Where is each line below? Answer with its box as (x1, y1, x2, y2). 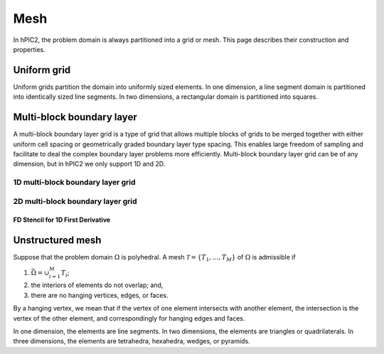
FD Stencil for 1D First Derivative (13, 215, 111, 224)
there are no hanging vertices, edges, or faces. (31, 291, 169, 299)
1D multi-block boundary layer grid (13, 178, 136, 188)
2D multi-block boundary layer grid (13, 196, 138, 206)
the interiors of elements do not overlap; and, (31, 281, 164, 289)
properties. (13, 45, 46, 53)
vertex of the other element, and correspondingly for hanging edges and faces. (13, 313, 245, 323)
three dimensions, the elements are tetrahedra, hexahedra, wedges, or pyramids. (13, 337, 250, 345)
